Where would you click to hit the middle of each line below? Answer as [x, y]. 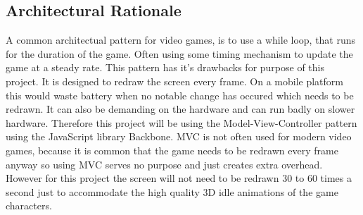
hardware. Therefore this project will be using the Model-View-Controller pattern [181, 122]
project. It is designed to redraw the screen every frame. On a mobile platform [174, 81]
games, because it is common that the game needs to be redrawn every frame [172, 150]
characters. [29, 205]
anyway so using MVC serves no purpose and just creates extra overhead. [164, 164]
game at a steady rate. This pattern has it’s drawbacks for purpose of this [165, 67]
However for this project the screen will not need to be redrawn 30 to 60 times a [179, 178]
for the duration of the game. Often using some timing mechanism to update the [179, 53]
